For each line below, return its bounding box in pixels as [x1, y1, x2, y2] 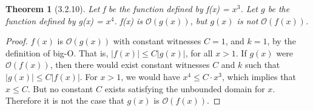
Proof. [5, 35, 28, 47]
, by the [267, 35, 296, 47]
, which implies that [222, 70, 296, 82]
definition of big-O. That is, [5, 46, 109, 59]
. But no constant [27, 82, 93, 95]
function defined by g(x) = [5, 14, 103, 27]
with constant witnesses [113, 35, 201, 47]
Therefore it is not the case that [5, 94, 124, 107]
